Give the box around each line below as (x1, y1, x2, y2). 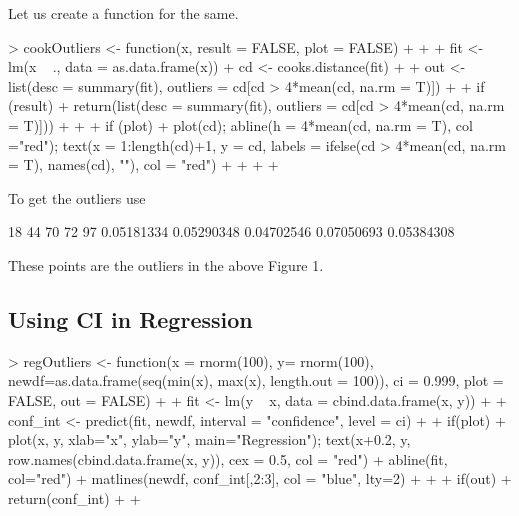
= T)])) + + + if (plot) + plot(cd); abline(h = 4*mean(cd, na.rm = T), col (8, 114, 473, 135)
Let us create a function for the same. (8, 3, 239, 23)
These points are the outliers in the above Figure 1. (8, 254, 324, 275)
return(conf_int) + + (8, 487, 141, 508)
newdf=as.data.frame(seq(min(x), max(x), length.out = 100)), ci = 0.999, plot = (8, 370, 504, 391)
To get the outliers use (8, 187, 146, 208)
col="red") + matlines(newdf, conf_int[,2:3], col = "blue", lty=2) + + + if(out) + (8, 468, 512, 489)
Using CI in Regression (8, 303, 253, 334)
